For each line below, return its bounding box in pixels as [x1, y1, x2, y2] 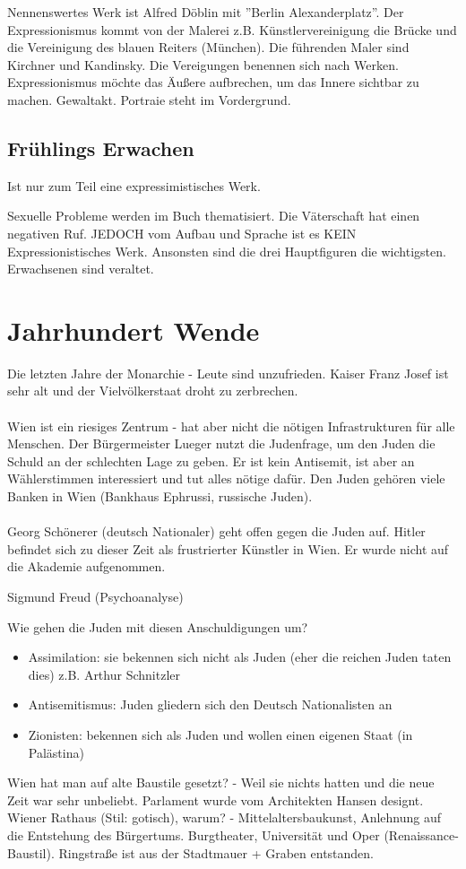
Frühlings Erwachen [7, 134, 194, 161]
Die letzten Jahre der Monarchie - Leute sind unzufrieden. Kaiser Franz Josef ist [7, 363, 449, 382]
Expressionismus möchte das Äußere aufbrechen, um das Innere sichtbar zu [7, 73, 419, 91]
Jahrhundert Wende [7, 311, 260, 348]
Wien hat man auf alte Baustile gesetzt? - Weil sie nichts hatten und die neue [7, 773, 435, 792]
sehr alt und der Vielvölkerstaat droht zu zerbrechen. [7, 381, 298, 400]
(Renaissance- [384, 825, 459, 844]
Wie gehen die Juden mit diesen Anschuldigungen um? [7, 617, 308, 636]
